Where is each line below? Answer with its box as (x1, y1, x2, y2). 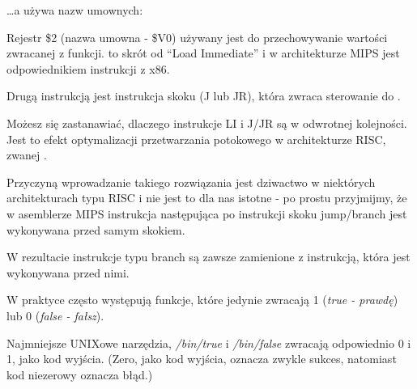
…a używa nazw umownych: (6, 2, 143, 18)
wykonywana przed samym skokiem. (6, 221, 185, 238)
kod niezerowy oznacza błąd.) (6, 366, 153, 383)
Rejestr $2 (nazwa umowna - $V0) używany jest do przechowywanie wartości (6, 28, 388, 45)
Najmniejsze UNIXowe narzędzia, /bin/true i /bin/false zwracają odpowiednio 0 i (6, 334, 411, 351)
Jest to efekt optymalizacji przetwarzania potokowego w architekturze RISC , (6, 130, 386, 147)
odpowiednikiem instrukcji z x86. (6, 60, 170, 77)
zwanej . (6, 146, 47, 163)
